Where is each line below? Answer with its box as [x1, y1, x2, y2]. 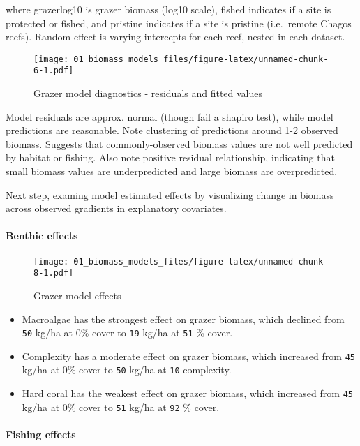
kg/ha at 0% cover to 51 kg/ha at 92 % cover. [22, 399, 220, 414]
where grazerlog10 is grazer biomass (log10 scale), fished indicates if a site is [6, 2, 331, 16]
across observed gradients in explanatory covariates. [6, 201, 227, 216]
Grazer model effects [33, 288, 121, 302]
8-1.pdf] [33, 268, 74, 278]
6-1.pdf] [33, 66, 74, 76]
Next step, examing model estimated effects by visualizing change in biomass [6, 187, 334, 202]
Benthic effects [6, 228, 78, 243]
